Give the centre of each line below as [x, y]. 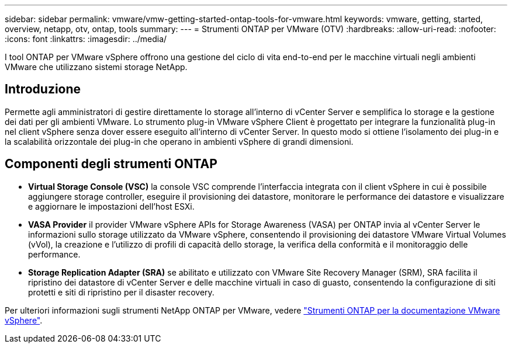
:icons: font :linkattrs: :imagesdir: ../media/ [86, 39]
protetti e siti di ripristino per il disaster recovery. [121, 292]
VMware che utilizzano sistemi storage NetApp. [96, 67]
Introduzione [43, 89]
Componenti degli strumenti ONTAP [111, 164]
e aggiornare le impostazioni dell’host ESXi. [111, 206]
